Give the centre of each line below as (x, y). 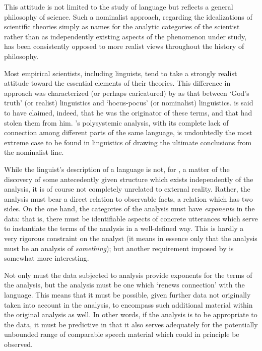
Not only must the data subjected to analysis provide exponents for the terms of (128, 275)
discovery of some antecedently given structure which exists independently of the (129, 179)
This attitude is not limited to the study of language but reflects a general (119, 7)
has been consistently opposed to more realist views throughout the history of (124, 46)
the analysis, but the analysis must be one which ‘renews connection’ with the (124, 285)
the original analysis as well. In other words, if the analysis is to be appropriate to (131, 314)
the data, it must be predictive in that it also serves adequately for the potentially (131, 324)
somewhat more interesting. (47, 258)
